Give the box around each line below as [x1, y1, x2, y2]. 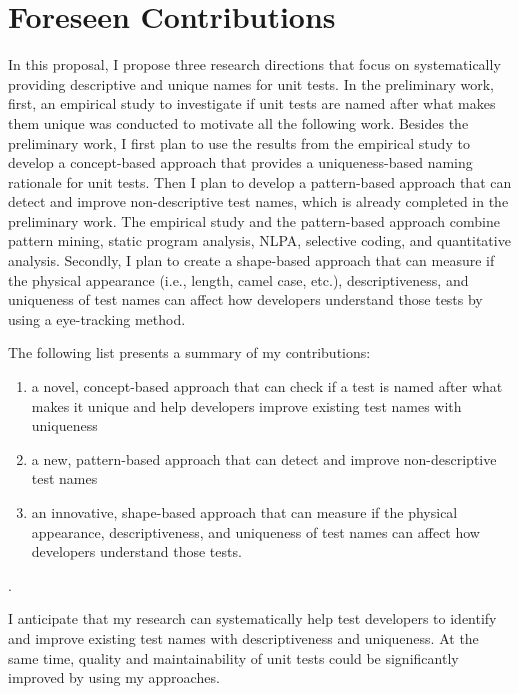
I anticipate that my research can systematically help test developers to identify [8, 608, 497, 629]
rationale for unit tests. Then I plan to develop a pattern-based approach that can [8, 171, 512, 192]
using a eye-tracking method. [8, 308, 186, 329]
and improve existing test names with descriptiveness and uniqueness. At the [8, 627, 479, 648]
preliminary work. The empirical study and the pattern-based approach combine [8, 210, 500, 231]
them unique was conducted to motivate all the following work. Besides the [8, 112, 469, 133]
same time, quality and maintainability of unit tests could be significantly [8, 647, 459, 668]
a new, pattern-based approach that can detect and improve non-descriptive [31, 448, 497, 469]
